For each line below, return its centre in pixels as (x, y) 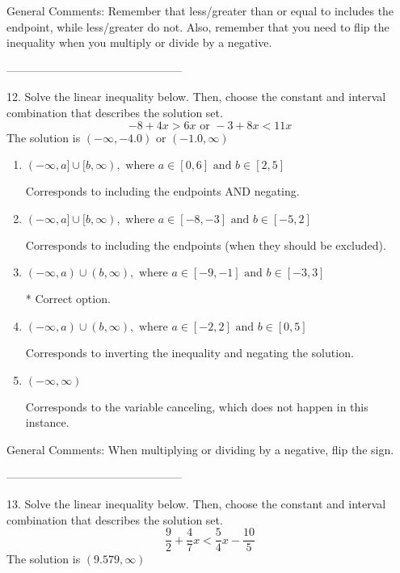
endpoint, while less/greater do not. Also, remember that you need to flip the (198, 26)
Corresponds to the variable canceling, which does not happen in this (197, 406)
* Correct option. (68, 299)
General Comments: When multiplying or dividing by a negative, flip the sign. (200, 449)
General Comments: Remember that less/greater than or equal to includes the (200, 11)
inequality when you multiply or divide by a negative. (139, 42)
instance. (47, 422)
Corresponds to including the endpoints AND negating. (162, 191)
